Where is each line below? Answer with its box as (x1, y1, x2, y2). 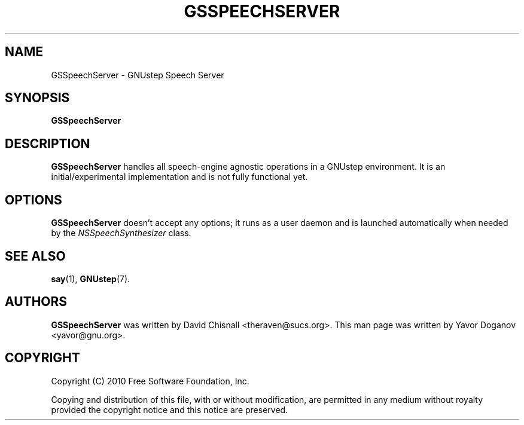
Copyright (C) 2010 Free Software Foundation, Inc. (51, 375, 249, 386)
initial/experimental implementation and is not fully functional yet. (51, 172, 308, 182)
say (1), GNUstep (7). (51, 273, 130, 284)
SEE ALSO (5, 248, 66, 264)
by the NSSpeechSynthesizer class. (51, 228, 191, 239)
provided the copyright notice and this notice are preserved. (51, 404, 288, 415)
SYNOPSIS (5, 90, 70, 106)
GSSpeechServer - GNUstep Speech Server (51, 69, 224, 80)
